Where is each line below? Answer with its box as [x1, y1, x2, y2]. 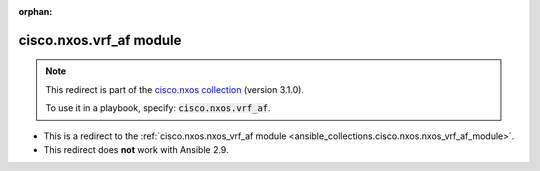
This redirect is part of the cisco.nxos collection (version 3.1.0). [45, 83, 305, 95]
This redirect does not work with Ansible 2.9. [43, 143, 229, 155]
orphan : [18, 6, 53, 17]
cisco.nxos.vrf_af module [18, 31, 182, 49]
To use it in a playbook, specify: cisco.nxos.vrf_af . [45, 102, 271, 114]
